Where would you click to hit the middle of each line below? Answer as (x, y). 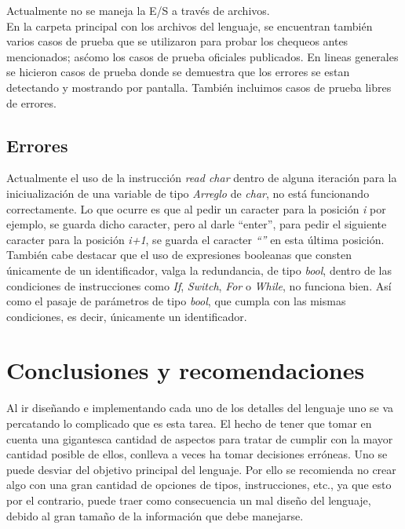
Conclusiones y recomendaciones (186, 370)
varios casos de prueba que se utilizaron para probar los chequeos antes (177, 41)
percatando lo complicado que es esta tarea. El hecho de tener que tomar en (189, 423)
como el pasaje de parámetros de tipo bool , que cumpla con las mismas (176, 301)
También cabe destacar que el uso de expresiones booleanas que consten (179, 255)
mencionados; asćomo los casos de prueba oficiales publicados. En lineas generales (202, 56)
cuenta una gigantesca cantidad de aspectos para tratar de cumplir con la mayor (200, 438)
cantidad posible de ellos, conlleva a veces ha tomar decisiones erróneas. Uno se (197, 454)
